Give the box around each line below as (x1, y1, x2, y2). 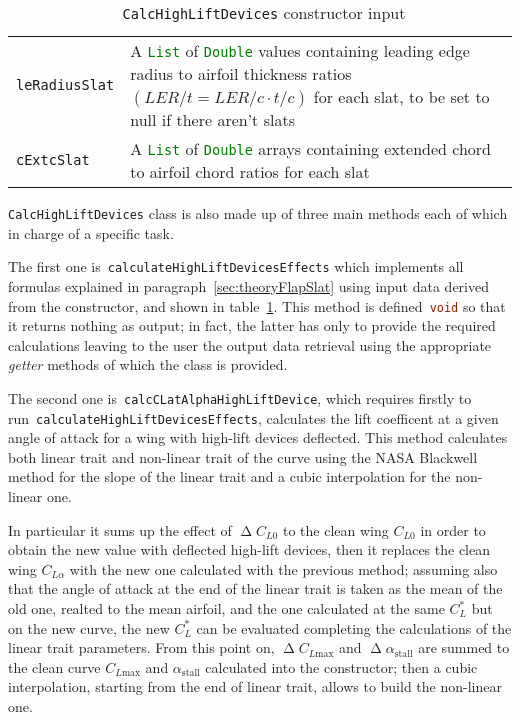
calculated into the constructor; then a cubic (205, 656, 478, 677)
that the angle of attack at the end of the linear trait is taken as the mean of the (8, 578, 503, 599)
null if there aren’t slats (130, 108, 295, 131)
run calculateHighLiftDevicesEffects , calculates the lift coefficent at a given (8, 407, 499, 428)
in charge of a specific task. (8, 222, 174, 243)
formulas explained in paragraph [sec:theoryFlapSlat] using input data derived (8, 275, 490, 296)
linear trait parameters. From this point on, (8, 637, 275, 658)
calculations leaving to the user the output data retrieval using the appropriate (8, 334, 492, 355)
